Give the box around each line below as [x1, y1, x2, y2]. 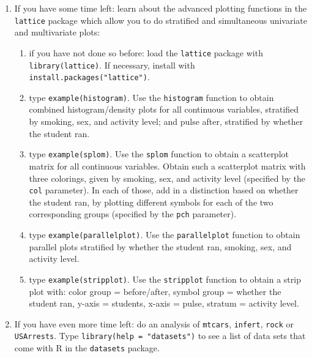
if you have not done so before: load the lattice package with [29, 46, 263, 59]
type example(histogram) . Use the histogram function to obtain [29, 91, 274, 103]
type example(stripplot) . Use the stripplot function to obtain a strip [29, 272, 301, 285]
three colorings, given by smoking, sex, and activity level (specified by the [29, 171, 306, 184]
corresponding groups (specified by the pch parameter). [29, 207, 237, 220]
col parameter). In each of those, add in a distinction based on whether [29, 184, 299, 196]
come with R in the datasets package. [14, 341, 160, 354]
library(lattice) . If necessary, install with [29, 58, 195, 71]
